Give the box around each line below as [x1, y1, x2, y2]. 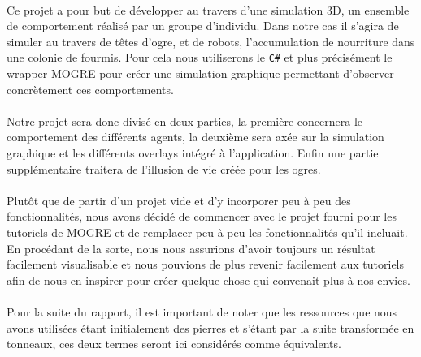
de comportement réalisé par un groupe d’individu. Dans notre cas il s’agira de [7, 17, 399, 34]
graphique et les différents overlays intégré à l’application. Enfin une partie [7, 144, 379, 161]
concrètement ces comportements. [7, 80, 174, 97]
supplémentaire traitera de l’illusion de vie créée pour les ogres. [7, 160, 321, 177]
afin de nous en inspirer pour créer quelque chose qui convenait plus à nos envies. [7, 271, 410, 288]
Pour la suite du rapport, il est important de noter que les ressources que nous [7, 303, 397, 320]
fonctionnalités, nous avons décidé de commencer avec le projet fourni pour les [7, 208, 397, 225]
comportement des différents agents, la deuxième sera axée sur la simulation [7, 128, 384, 145]
